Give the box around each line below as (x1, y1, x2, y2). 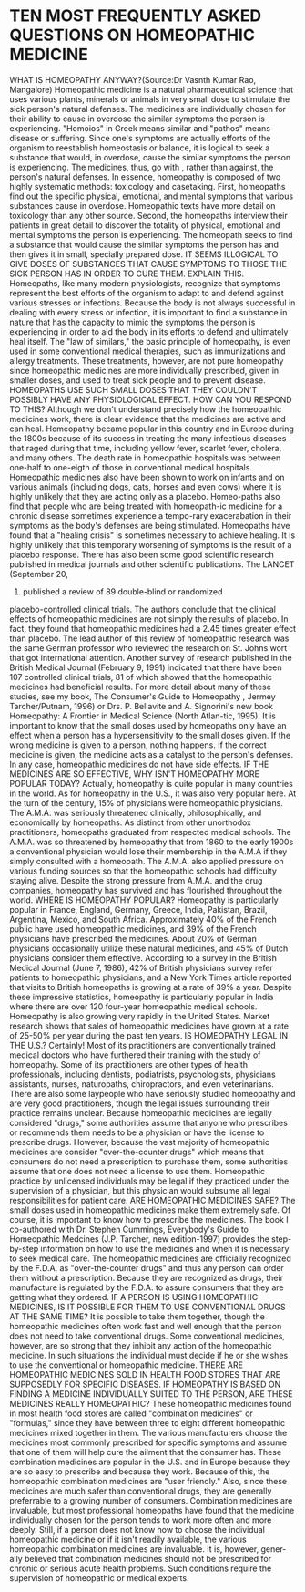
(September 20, (9, 568, 68, 579)
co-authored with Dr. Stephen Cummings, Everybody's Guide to (9, 1224, 249, 1235)
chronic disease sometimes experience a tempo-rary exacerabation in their (9, 510, 292, 521)
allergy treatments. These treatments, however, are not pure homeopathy (9, 355, 284, 366)
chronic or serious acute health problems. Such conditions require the (9, 1563, 272, 1574)
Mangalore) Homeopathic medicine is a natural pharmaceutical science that (9, 84, 294, 95)
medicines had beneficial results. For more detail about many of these (9, 681, 271, 692)
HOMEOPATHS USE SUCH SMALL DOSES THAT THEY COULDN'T (9, 384, 258, 395)
